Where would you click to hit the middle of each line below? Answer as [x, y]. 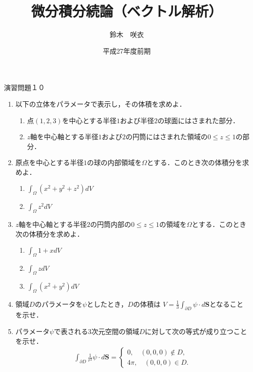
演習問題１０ [24, 87]
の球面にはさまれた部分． [199, 120]
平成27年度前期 [127, 50]
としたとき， [107, 304]
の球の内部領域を [114, 162]
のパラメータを [58, 304]
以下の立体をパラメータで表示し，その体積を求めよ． [101, 103]
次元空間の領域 [115, 331]
